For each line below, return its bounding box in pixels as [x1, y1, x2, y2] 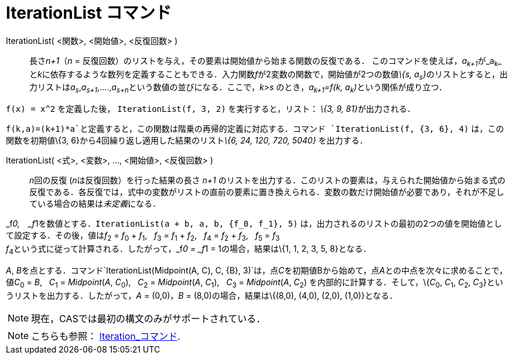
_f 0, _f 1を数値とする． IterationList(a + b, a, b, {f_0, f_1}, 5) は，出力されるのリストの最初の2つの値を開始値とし [6, 218, 503, 229]
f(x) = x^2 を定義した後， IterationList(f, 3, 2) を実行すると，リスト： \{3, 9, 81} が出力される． [6, 104, 415, 114]
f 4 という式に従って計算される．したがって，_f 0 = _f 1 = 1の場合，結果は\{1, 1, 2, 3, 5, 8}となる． [6, 243, 371, 256]
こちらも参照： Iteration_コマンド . [31, 330, 180, 342]
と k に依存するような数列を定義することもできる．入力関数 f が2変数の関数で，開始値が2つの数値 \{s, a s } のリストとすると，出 [29, 69, 508, 81]
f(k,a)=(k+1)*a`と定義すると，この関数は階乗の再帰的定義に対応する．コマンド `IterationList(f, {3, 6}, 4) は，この [6, 124, 504, 134]
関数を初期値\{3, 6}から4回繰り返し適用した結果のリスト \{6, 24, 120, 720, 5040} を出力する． [6, 135, 368, 146]
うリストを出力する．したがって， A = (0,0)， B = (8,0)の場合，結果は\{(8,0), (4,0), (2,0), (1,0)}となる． [6, 290, 398, 300]
